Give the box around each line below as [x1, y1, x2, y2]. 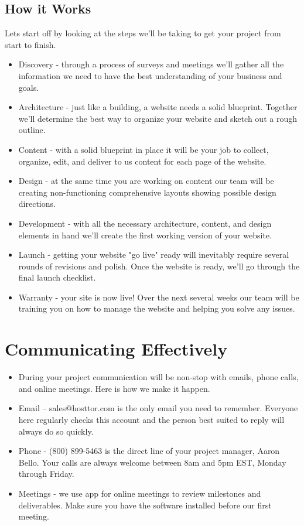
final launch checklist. [18, 271, 96, 284]
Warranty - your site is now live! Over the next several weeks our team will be [18, 291, 299, 303]
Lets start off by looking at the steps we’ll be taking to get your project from [5, 27, 281, 39]
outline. [18, 124, 46, 136]
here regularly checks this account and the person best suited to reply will [18, 413, 285, 425]
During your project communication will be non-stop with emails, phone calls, [18, 371, 299, 383]
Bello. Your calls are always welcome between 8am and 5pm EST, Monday [18, 456, 286, 468]
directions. [18, 197, 56, 210]
